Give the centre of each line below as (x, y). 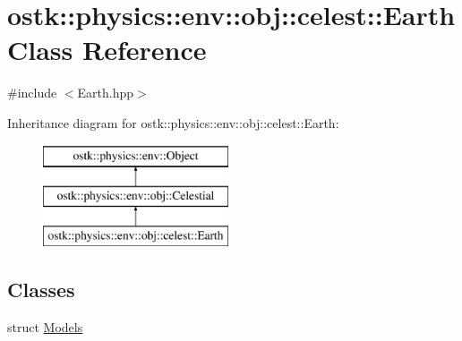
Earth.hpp (106, 93)
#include (32, 93)
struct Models (45, 326)
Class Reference (107, 50)
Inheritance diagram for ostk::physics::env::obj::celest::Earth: (173, 122)
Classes (41, 289)
